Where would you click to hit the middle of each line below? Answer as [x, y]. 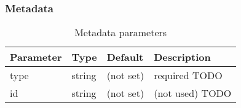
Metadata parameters [121, 33]
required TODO [188, 75]
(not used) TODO [193, 93]
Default [125, 57]
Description [182, 57]
